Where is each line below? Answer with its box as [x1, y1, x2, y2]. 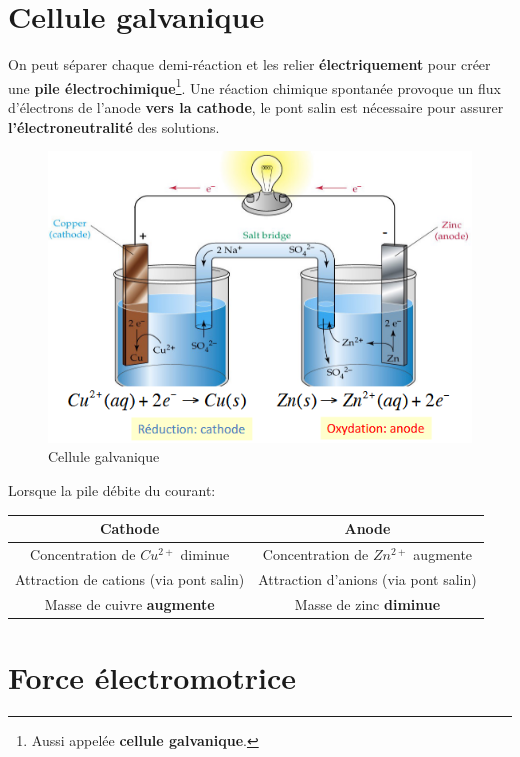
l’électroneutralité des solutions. [8, 116, 220, 137]
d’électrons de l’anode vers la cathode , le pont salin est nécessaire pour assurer [8, 96, 504, 117]
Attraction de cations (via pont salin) [15, 568, 245, 589]
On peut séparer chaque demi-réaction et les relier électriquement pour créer [8, 54, 491, 75]
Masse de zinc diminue [294, 593, 441, 614]
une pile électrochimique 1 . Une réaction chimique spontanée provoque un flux [8, 74, 501, 98]
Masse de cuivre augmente [44, 593, 215, 614]
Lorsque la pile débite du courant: [8, 480, 216, 501]
